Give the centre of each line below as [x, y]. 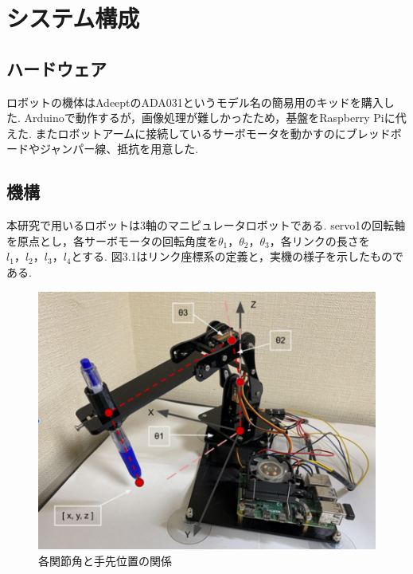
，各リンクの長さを [319, 240]
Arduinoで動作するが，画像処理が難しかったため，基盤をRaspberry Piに [210, 118]
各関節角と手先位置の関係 [105, 560]
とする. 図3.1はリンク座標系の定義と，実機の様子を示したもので [237, 256]
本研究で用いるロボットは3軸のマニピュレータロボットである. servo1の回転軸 [206, 225]
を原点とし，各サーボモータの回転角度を [112, 240]
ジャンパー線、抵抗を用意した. [119, 149]
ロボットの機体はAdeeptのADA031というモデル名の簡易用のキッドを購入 [195, 102]
